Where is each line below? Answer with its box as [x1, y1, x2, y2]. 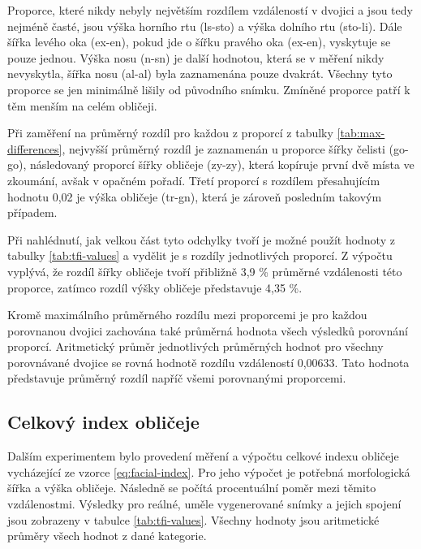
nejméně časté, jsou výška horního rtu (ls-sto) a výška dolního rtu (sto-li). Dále [7, 17, 402, 34]
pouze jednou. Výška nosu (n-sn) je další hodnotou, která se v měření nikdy [7, 49, 384, 66]
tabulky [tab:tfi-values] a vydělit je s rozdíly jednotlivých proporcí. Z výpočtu [7, 247, 393, 264]
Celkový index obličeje [7, 409, 200, 434]
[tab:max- [337, 124, 385, 141]
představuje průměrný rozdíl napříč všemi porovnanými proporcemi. [7, 370, 346, 387]
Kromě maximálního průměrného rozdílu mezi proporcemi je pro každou [7, 306, 367, 323]
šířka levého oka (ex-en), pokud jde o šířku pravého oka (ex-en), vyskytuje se [7, 33, 391, 50]
